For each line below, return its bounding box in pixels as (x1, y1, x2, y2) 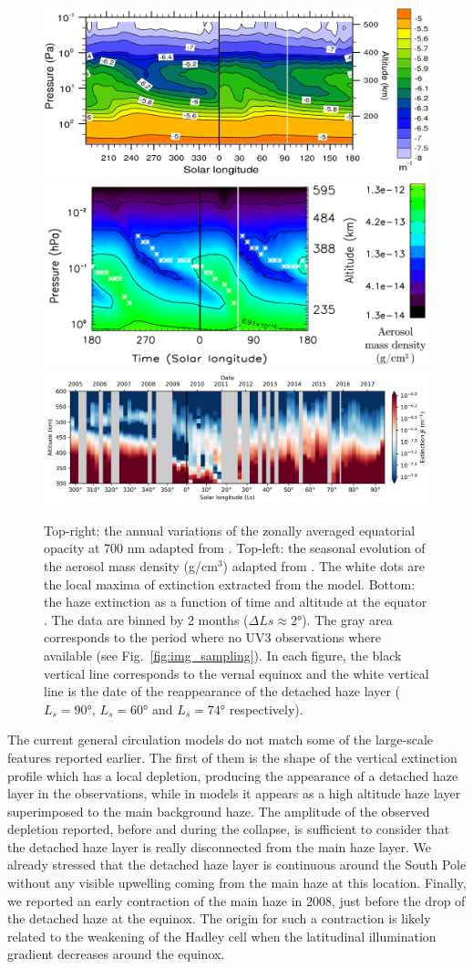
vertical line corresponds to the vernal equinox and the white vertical (44, 663, 429, 682)
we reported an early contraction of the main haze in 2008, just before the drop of (7, 891, 466, 910)
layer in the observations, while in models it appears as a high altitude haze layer (7, 784, 461, 803)
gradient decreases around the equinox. (7, 944, 225, 964)
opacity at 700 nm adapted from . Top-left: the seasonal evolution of (44, 538, 426, 557)
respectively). (229, 699, 303, 718)
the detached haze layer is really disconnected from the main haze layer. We (7, 837, 431, 856)
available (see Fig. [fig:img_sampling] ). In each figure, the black (44, 645, 402, 664)
